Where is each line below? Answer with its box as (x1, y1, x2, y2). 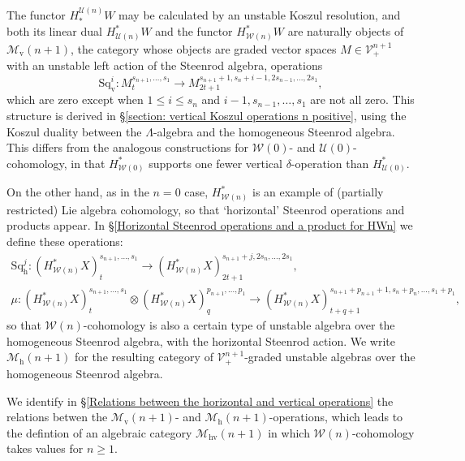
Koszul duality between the (6, 123, 142, 140)
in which (268, 424, 310, 441)
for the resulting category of (74, 348, 213, 365)
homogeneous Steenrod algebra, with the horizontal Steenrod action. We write (6, 332, 396, 349)
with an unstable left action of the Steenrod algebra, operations (6, 57, 323, 74)
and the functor (155, 23, 233, 40)
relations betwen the (6, 408, 108, 425)
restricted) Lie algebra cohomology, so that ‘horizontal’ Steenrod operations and (6, 200, 405, 218)
